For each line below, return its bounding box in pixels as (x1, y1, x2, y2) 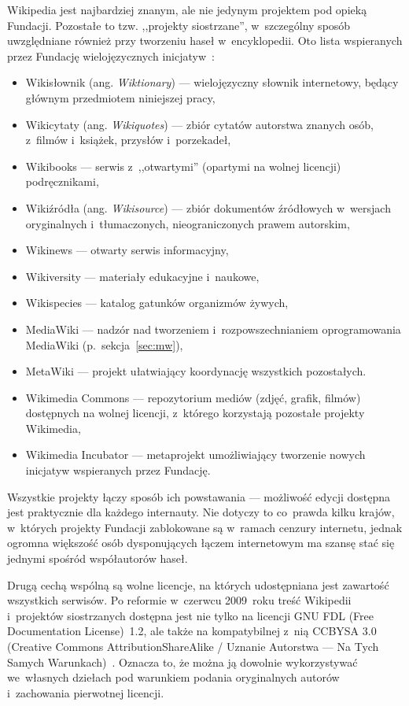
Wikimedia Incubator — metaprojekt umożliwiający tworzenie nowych (25, 446, 366, 463)
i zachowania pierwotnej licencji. (7, 684, 164, 700)
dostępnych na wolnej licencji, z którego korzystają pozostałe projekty (25, 405, 365, 421)
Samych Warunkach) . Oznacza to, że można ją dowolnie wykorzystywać (7, 653, 358, 670)
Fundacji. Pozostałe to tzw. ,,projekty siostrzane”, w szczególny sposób (7, 17, 351, 33)
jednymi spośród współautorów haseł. (7, 550, 188, 567)
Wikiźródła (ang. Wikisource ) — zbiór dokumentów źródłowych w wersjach (25, 199, 391, 216)
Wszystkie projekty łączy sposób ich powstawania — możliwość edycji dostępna (7, 488, 391, 505)
